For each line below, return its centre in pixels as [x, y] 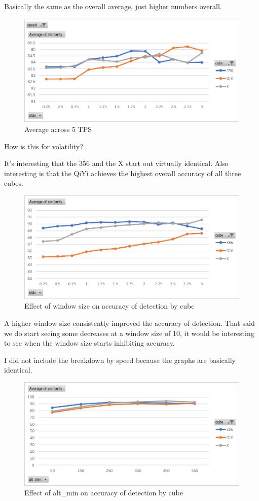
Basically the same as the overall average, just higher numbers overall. [113, 6]
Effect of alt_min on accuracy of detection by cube [104, 493]
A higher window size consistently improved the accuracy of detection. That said [129, 323]
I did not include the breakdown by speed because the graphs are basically [120, 360]
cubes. [14, 183]
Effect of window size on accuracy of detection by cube [109, 306]
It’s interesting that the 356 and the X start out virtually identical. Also [116, 163]
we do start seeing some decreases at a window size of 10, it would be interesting [129, 333]
